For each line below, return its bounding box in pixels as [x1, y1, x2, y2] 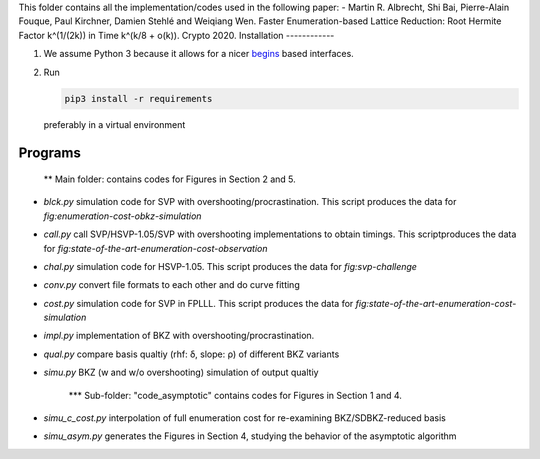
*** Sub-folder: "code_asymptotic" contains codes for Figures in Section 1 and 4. [68, 389, 402, 401]
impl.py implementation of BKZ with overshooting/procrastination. [43, 330, 315, 342]
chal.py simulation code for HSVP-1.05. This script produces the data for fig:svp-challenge [43, 260, 417, 272]
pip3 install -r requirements [64, 93, 213, 104]
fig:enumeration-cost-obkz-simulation [43, 210, 202, 222]
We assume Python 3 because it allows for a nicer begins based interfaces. [43, 48, 354, 60]
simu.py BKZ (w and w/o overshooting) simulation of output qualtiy [43, 366, 319, 379]
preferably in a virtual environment [43, 118, 186, 130]
